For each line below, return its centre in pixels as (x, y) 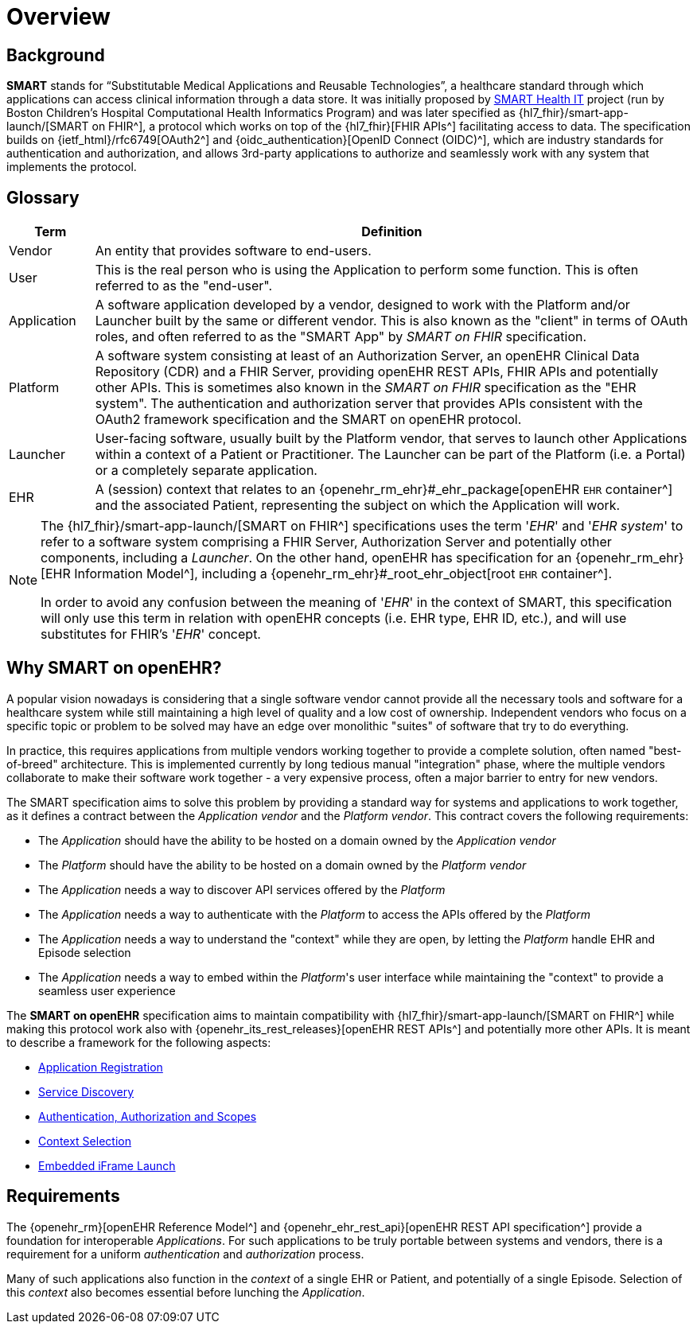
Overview (58, 17)
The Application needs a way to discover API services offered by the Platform (242, 889)
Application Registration (101, 1067)
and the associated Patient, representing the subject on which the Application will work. (358, 506)
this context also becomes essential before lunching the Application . (186, 1292)
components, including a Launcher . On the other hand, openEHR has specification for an (306, 558)
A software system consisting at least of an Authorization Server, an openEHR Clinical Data (367, 356)
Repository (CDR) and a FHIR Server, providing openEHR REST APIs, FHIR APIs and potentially (377, 372)
